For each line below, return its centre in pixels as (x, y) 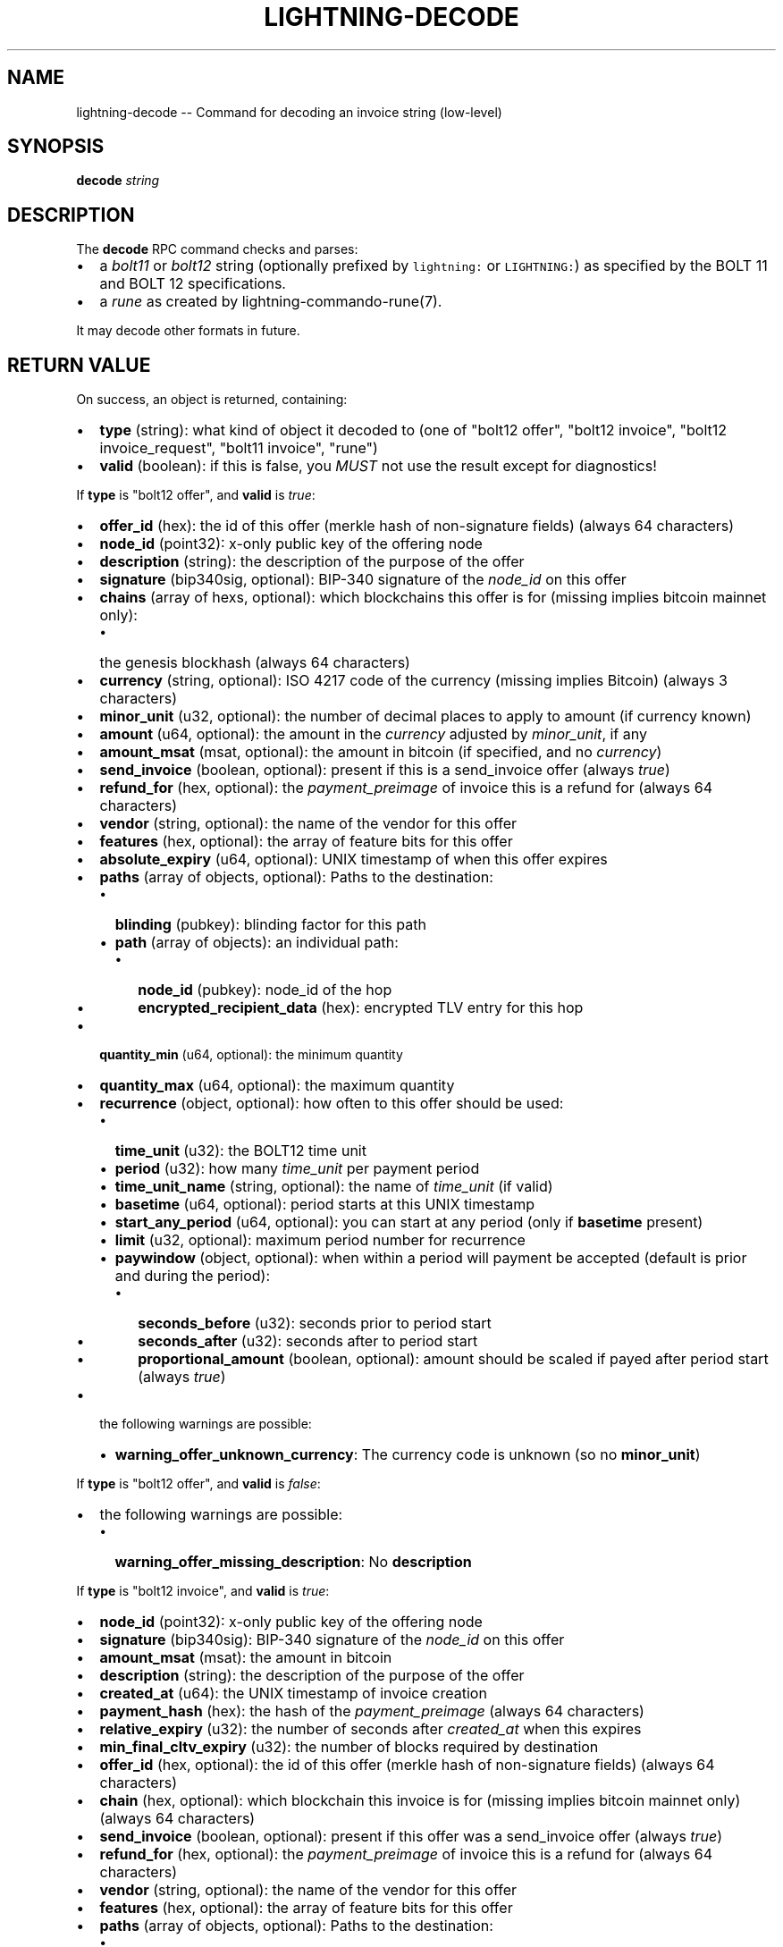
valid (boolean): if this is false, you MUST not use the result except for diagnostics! (378, 466)
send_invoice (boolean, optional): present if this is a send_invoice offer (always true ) (385, 770)
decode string (118, 181)
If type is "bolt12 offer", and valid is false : (198, 1484)
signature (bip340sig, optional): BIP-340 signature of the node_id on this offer (363, 580)
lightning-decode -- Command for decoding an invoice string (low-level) (289, 112)
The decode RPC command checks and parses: (217, 249)
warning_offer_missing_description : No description (293, 1562)
